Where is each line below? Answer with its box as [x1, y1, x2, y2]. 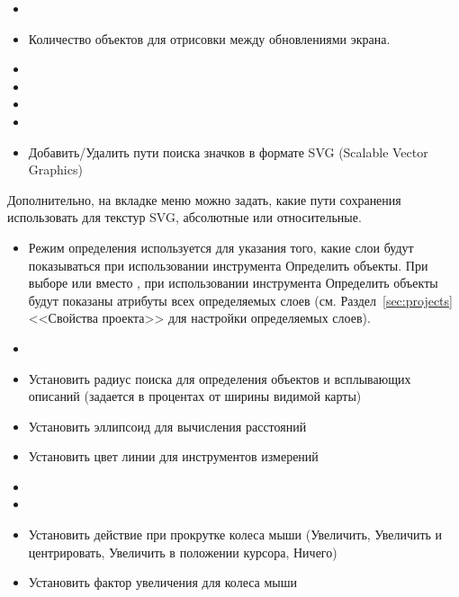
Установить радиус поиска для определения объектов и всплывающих [28, 369, 411, 388]
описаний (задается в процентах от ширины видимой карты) [28, 387, 362, 405]
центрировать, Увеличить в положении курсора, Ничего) [28, 542, 337, 561]
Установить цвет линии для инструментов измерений [28, 447, 319, 466]
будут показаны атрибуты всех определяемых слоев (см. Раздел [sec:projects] [28, 290, 453, 309]
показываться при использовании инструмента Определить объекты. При [28, 255, 428, 274]
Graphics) [28, 160, 83, 179]
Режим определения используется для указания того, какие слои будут [28, 237, 414, 256]
